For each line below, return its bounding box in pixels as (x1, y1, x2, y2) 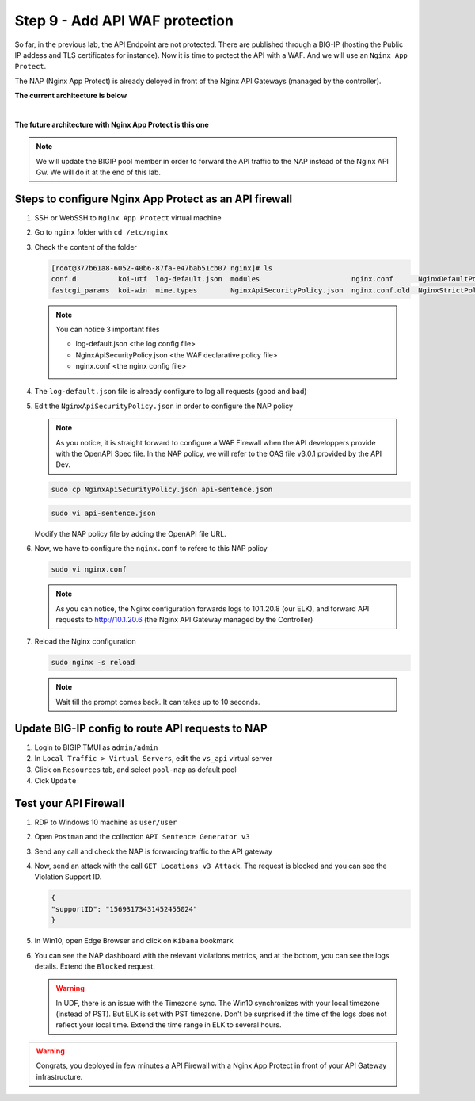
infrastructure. (36, 1072, 83, 1081)
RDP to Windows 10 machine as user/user (34, 817, 177, 827)
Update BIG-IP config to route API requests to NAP (14, 721, 268, 735)
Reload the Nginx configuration (34, 637, 136, 646)
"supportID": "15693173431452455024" (51, 904, 198, 913)
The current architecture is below (14, 91, 127, 101)
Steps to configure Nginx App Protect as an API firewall (14, 192, 293, 205)
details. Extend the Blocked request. (34, 961, 156, 971)
